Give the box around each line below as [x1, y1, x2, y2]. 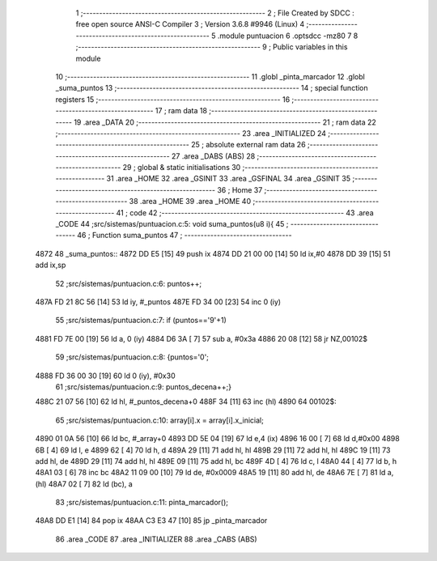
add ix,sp [35, 260, 66, 270]
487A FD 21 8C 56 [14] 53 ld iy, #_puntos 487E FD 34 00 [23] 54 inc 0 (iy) [35, 296, 282, 307]
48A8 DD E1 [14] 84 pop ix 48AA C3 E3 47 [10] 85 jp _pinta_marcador [35, 516, 268, 525]
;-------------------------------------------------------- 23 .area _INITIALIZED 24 [55, 128, 327, 138]
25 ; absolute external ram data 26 [190, 140, 307, 150]
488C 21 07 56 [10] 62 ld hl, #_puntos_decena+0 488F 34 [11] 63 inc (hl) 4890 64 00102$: [35, 397, 337, 406]
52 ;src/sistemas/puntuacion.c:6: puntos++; [55, 278, 202, 288]
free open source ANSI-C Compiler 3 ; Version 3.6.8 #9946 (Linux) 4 [75, 19, 305, 29]
